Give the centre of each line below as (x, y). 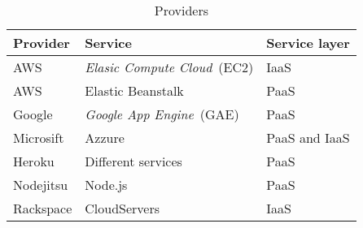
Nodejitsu (41, 185)
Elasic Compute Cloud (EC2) (169, 67)
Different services (133, 161)
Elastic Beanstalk (134, 90)
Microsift (39, 138)
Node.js (106, 185)
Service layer (308, 43)
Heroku (34, 161)
